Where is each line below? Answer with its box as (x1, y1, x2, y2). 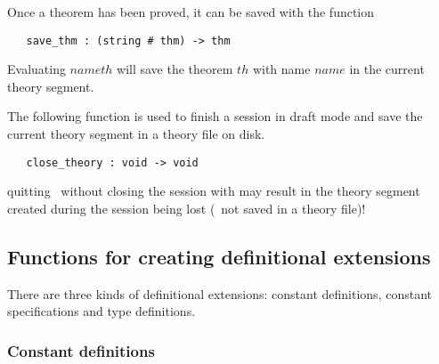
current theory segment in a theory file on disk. (7, 125, 265, 143)
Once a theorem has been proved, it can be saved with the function (7, 3, 375, 20)
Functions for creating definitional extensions (7, 242, 431, 270)
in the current (349, 60, 425, 78)
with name (252, 60, 311, 78)
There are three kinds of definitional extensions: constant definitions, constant (7, 284, 432, 303)
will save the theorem (117, 60, 233, 78)
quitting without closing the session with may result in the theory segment (7, 182, 420, 200)
